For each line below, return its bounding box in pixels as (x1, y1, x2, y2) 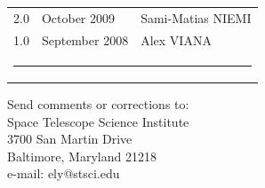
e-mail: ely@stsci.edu (7, 164, 120, 183)
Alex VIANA (141, 30, 212, 49)
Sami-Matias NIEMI (141, 8, 252, 27)
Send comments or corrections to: (7, 94, 189, 113)
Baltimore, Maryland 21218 (7, 146, 157, 165)
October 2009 (41, 8, 116, 27)
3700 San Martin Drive (7, 129, 132, 148)
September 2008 (41, 30, 129, 49)
